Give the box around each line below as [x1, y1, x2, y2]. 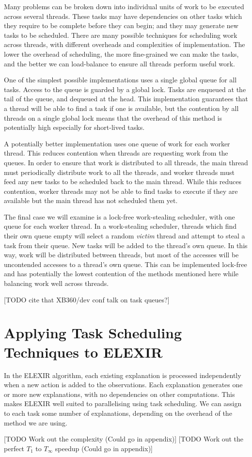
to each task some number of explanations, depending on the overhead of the [4, 408, 232, 418]
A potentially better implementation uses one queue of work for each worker [4, 138, 230, 148]
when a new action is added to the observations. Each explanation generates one [4, 379, 243, 390]
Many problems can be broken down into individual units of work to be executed [4, 1, 244, 11]
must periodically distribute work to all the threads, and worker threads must [4, 167, 235, 177]
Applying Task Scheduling [4, 323, 182, 343]
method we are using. [4, 417, 67, 427]
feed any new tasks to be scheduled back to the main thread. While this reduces [4, 176, 242, 187]
